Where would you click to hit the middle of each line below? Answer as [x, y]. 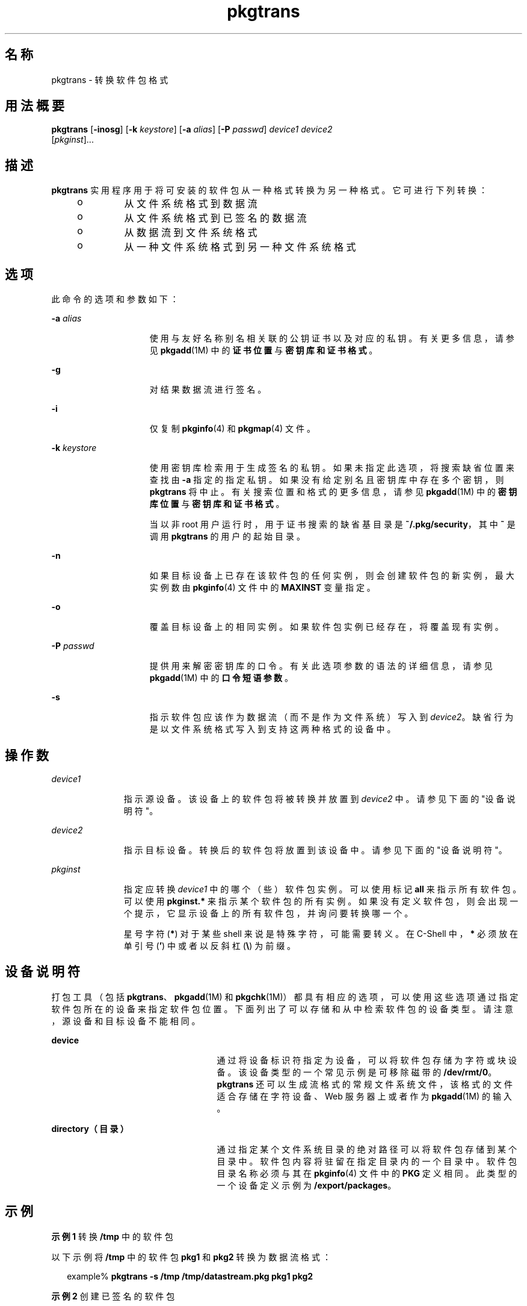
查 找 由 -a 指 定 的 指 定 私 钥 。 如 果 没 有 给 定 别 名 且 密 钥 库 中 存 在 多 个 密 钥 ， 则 [327, 480]
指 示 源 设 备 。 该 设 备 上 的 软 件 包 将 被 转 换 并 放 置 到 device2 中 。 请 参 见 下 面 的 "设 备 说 [319, 798]
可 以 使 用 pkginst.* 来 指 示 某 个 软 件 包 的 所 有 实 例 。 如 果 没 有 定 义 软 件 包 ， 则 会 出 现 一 [321, 901]
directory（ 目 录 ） [90, 1128]
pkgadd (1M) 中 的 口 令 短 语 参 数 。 [221, 678]
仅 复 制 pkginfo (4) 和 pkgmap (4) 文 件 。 [232, 429]
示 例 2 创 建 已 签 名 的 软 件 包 [113, 1296]
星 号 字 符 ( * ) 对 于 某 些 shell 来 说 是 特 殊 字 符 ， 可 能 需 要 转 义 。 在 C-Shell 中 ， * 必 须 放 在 [321, 933]
